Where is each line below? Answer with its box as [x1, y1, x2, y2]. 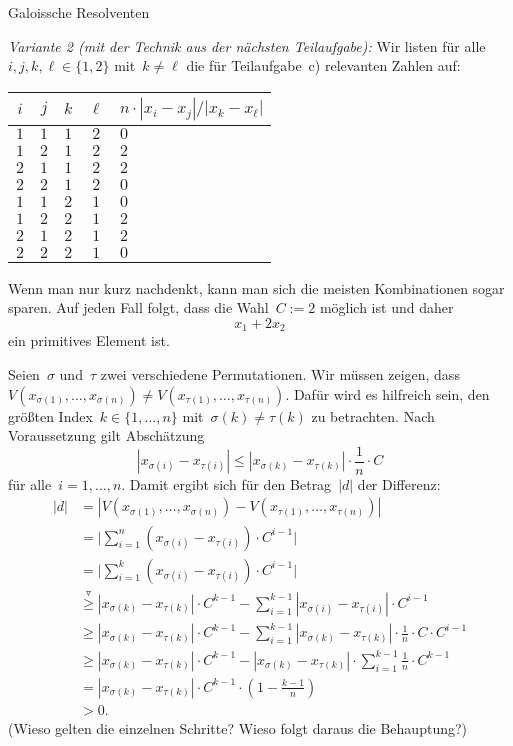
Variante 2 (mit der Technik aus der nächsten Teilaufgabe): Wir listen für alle [8, 35, 486, 56]
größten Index [8, 405, 93, 426]
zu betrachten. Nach [311, 405, 435, 426]
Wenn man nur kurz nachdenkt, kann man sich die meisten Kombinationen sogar [8, 277, 505, 298]
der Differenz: [357, 473, 441, 494]
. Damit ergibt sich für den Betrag [121, 473, 332, 494]
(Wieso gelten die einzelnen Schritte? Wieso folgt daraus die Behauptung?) [8, 717, 468, 738]
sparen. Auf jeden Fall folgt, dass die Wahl [8, 297, 269, 318]
